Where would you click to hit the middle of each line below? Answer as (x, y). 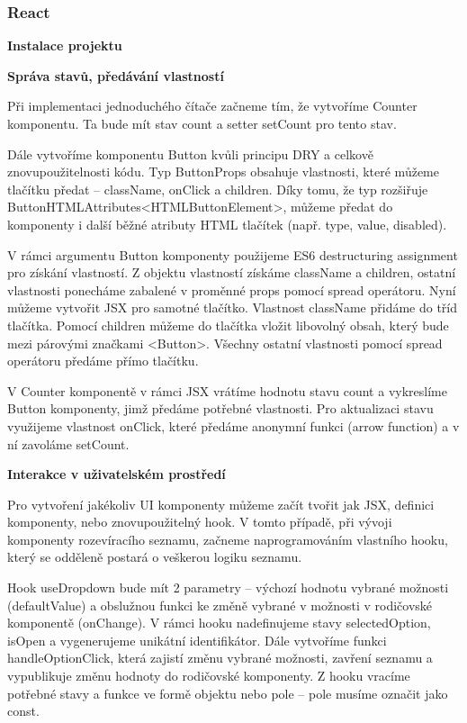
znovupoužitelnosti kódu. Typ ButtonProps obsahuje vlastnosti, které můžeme (223, 172)
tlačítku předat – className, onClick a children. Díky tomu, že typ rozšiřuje (218, 189)
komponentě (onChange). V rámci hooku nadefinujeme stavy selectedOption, (219, 623)
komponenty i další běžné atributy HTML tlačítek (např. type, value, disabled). (227, 224)
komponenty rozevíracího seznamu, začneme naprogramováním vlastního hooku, (228, 539)
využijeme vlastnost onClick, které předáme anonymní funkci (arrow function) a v (233, 425)
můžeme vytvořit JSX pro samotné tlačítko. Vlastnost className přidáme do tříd (233, 307)
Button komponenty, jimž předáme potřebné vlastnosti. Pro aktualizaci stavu (220, 408)
